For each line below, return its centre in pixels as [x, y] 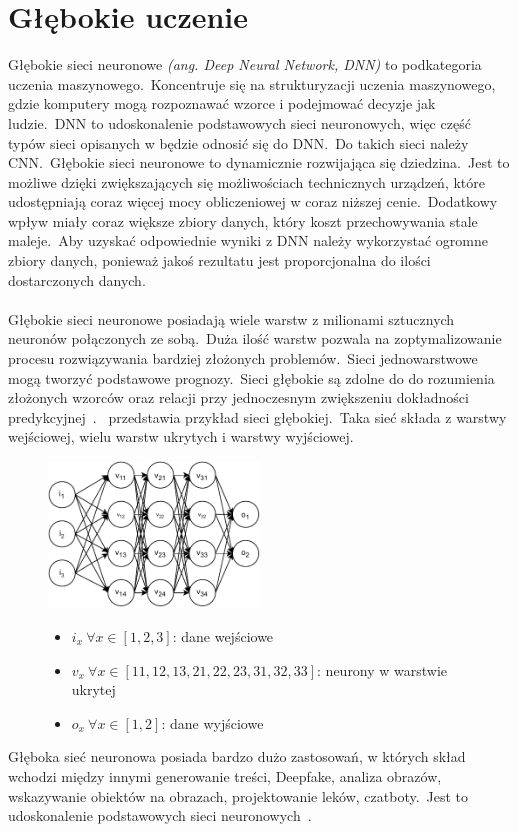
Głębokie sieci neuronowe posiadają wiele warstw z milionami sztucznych [231, 318]
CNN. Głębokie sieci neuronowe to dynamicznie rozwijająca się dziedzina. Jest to [259, 162]
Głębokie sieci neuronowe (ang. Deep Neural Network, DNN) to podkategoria [245, 64]
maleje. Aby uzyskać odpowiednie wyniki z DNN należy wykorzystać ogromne [248, 240]
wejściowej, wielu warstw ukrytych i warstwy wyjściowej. [181, 436]
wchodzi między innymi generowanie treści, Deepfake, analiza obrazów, [225, 776]
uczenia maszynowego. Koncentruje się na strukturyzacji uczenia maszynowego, [252, 83]
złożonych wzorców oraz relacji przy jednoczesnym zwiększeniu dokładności [238, 397]
